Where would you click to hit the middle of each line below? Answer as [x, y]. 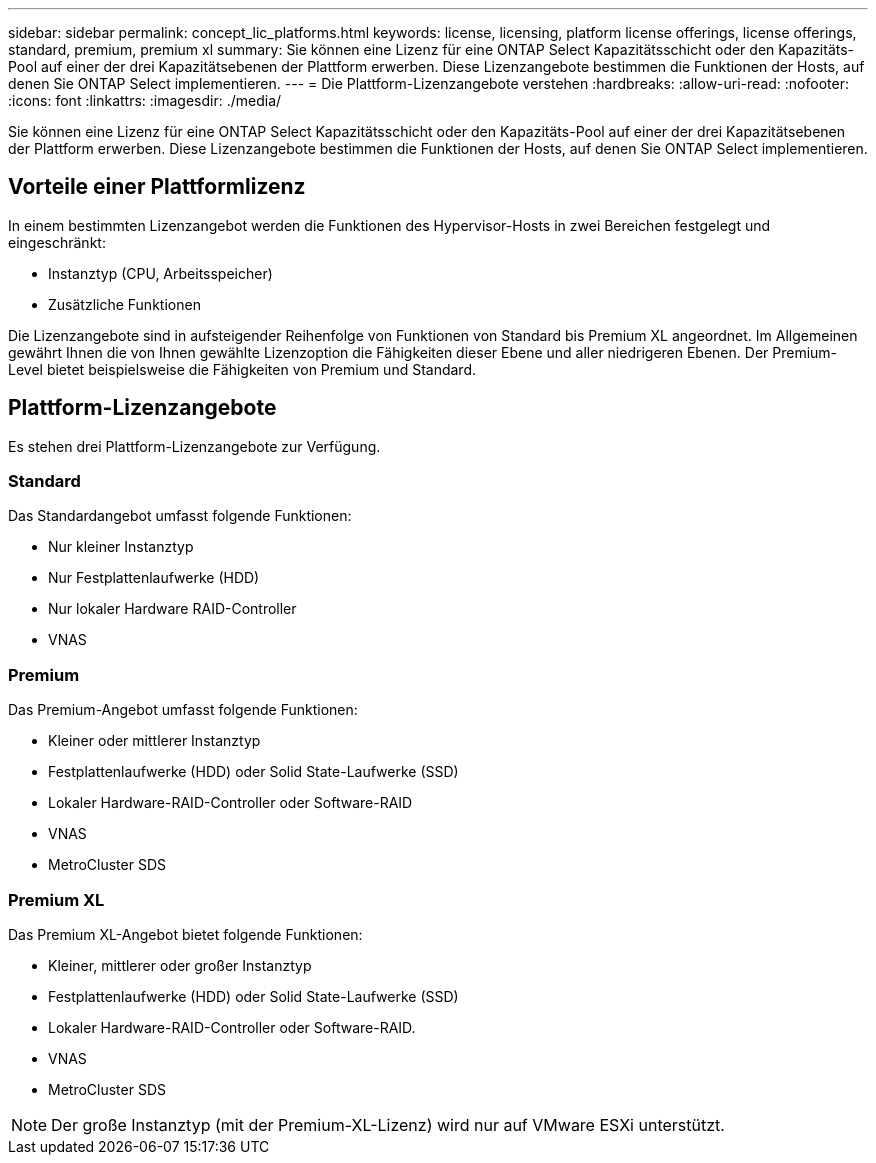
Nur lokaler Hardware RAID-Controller [172, 609]
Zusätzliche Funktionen [124, 304]
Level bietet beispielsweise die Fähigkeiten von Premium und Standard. [242, 369]
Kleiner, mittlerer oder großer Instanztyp [180, 965]
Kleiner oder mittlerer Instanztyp [154, 741]
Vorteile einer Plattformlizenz [157, 187]
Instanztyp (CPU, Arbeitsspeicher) [160, 273]
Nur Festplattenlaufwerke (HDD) [154, 578]
